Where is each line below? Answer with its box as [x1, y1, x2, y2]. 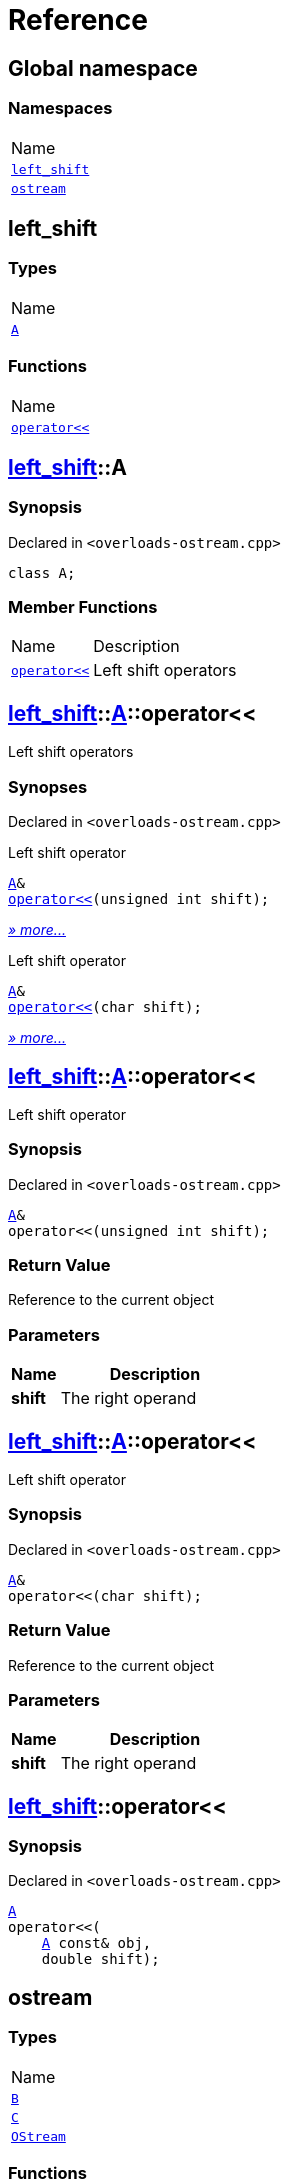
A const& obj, [41, 1935, 152, 1952]
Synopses [8, 776, 88, 797]
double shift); [41, 1951, 160, 1968]
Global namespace [8, 55, 198, 81]
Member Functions [8, 597, 158, 618]
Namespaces [8, 98, 113, 119]
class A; [8, 564, 76, 581]
